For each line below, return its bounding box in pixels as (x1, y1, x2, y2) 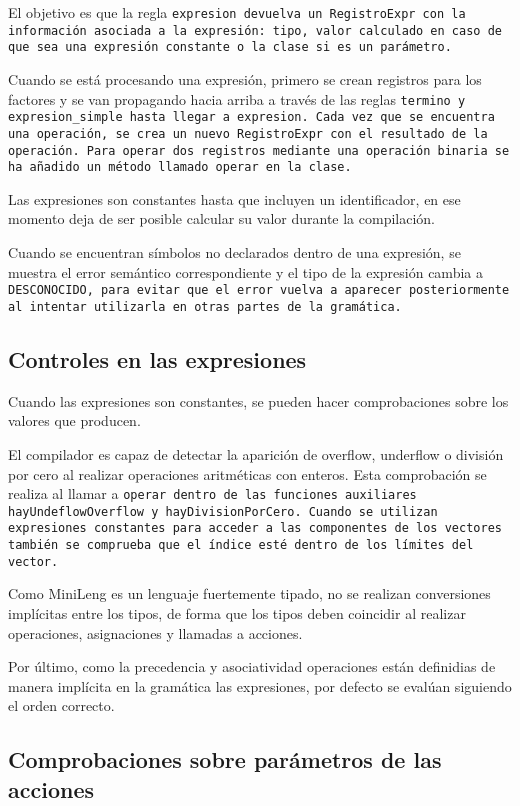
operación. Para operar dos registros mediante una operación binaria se (8, 143, 510, 158)
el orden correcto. (8, 695, 115, 716)
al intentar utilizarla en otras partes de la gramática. (8, 299, 402, 314)
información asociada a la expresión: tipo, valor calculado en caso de (8, 23, 502, 38)
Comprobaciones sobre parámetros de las (8, 744, 442, 775)
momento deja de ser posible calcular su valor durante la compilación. (8, 208, 435, 229)
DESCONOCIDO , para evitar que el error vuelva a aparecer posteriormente (8, 283, 510, 298)
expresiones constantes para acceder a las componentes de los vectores (8, 521, 502, 536)
